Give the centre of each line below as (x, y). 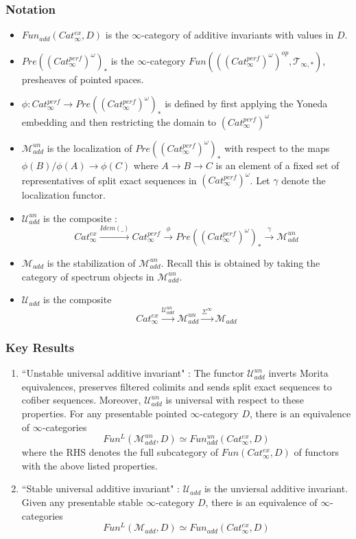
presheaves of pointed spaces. (83, 79)
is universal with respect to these (235, 400)
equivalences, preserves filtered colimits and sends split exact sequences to (177, 386)
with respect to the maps (277, 147)
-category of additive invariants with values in (238, 35)
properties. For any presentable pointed (104, 413)
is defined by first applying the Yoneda (246, 103)
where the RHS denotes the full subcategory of (120, 452)
